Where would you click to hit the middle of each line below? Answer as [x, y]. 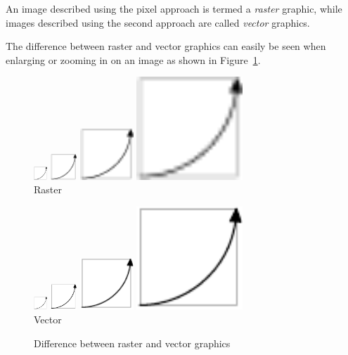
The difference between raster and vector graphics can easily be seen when [166, 46]
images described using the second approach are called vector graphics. [158, 22]
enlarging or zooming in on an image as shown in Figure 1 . [133, 59]
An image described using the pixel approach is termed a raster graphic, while [174, 8]
